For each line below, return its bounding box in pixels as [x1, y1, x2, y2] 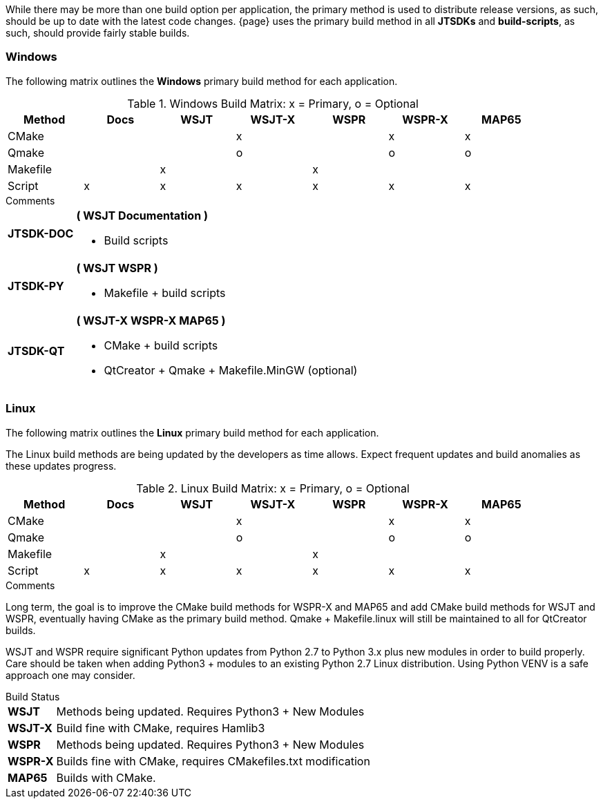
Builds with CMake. [56, 770, 156, 785]
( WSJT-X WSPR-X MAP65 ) [76, 313, 226, 327]
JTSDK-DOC [8, 226, 74, 240]
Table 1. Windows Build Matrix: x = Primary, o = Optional [127, 96, 419, 111]
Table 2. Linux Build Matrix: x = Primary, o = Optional [136, 481, 410, 495]
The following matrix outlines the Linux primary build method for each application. [6, 426, 379, 439]
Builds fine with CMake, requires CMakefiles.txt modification [56, 754, 370, 768]
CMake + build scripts [104, 338, 218, 352]
